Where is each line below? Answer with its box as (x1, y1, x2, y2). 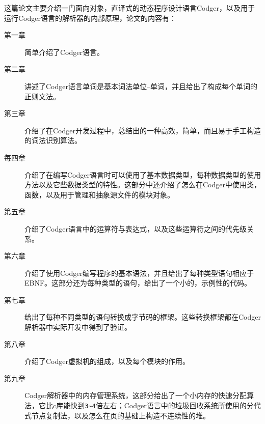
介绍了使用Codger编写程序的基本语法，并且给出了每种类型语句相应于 (24, 267, 254, 278)
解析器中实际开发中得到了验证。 (24, 322, 131, 332)
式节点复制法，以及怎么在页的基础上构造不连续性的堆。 (24, 410, 210, 420)
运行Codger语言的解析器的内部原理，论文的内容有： (4, 12, 176, 23)
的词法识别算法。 (24, 135, 82, 146)
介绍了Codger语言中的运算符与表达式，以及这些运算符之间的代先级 (24, 223, 247, 234)
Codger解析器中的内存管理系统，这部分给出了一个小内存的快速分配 (24, 390, 247, 401)
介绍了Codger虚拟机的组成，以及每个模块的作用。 (24, 356, 190, 366)
